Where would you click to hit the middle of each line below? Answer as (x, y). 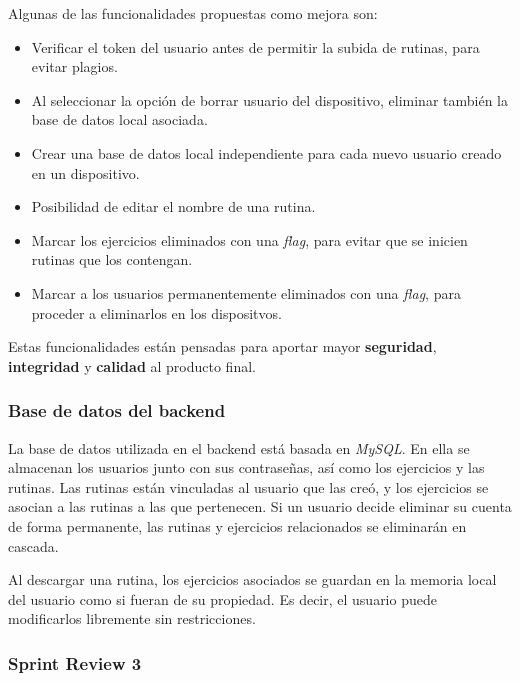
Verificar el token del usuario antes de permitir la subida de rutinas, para (255, 46)
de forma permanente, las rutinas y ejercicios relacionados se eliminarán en (237, 525)
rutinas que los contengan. (112, 259)
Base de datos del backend (117, 410)
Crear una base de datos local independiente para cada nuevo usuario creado (266, 152)
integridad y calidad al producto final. (132, 365)
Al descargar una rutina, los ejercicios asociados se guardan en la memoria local (252, 579)
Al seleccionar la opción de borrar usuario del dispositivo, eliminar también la (269, 99)
